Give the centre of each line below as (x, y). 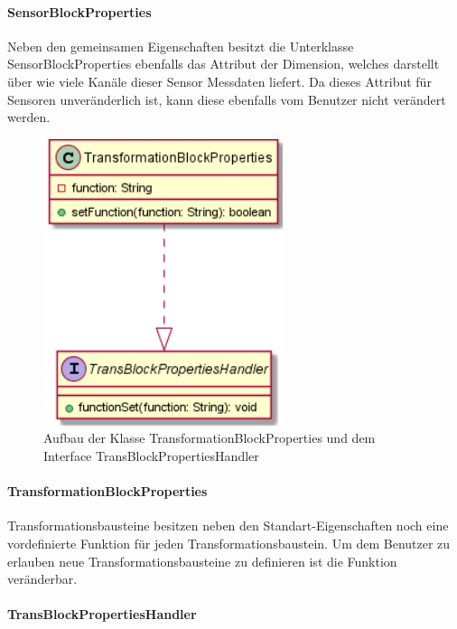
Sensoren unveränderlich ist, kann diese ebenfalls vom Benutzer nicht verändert (227, 99)
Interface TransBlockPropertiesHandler (151, 455)
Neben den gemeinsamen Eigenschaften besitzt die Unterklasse (181, 46)
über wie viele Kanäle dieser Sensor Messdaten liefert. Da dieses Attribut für (219, 81)
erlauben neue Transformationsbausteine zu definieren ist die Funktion (202, 561)
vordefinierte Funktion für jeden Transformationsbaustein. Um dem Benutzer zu (229, 543)
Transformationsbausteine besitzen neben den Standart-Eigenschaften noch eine (228, 526)
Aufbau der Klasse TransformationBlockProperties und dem (210, 438)
